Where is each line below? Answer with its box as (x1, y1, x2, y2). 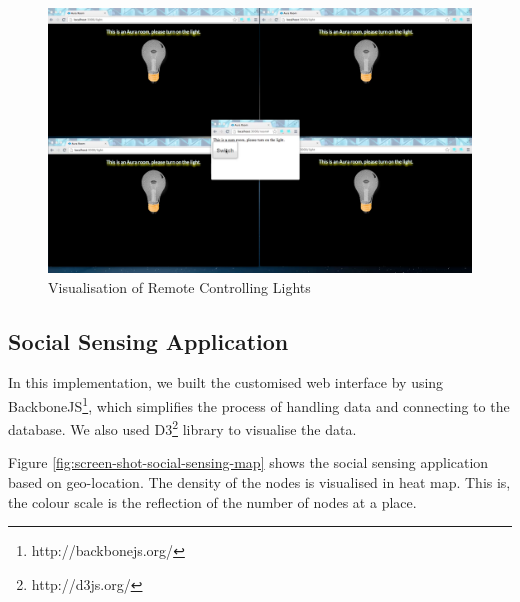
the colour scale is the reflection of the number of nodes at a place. (8, 491, 417, 512)
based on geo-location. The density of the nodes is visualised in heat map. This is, (8, 472, 511, 493)
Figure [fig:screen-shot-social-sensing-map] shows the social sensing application (8, 452, 489, 473)
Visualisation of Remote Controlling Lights (48, 276, 311, 297)
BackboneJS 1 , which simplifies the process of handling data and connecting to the (8, 392, 510, 416)
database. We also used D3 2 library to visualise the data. (8, 416, 357, 439)
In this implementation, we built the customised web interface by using (8, 372, 444, 393)
